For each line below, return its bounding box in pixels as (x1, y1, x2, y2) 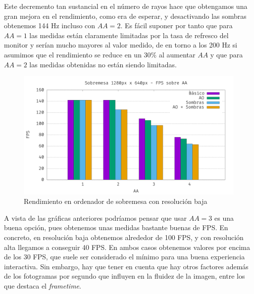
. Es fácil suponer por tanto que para (120, 20, 233, 31)
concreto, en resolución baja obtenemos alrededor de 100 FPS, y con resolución (4, 232, 244, 243)
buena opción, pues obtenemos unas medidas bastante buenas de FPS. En (4, 222, 228, 233)
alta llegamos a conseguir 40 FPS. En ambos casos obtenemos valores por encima (4, 242, 251, 252)
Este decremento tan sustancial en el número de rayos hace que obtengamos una (4, 1, 248, 11)
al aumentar (158, 49, 196, 59)
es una (214, 212, 234, 223)
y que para (210, 49, 243, 59)
